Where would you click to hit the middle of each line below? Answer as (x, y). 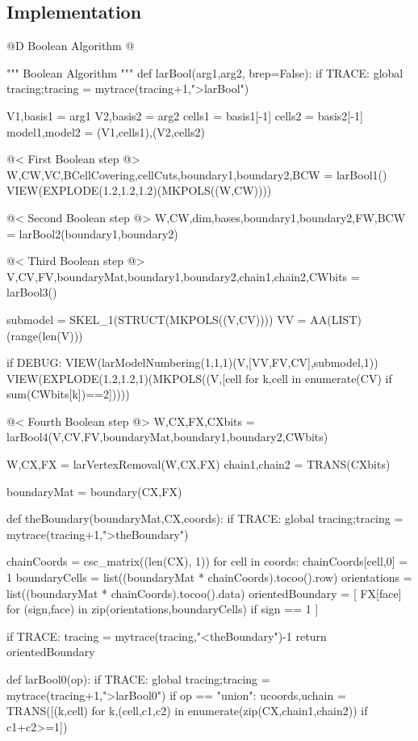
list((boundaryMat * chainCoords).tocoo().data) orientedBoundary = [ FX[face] (204, 593)
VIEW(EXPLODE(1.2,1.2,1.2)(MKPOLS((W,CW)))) (139, 190)
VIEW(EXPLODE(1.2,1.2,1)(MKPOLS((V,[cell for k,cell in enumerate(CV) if (199, 378)
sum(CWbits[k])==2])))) (68, 394)
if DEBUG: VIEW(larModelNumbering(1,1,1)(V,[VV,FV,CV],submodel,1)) (192, 362)
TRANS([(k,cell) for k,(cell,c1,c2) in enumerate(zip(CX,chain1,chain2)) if (187, 711)
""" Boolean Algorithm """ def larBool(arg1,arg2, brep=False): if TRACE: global (205, 72)
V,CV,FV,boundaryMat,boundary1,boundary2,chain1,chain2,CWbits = (183, 276)
